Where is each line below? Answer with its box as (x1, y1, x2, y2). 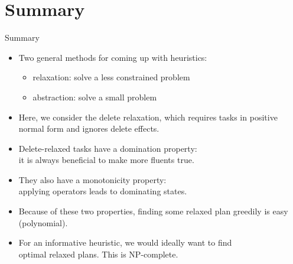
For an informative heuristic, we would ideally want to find (18, 236, 232, 249)
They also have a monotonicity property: (18, 173, 167, 185)
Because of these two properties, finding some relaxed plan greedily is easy (18, 205, 288, 217)
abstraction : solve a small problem (32, 90, 157, 103)
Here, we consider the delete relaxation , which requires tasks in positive (18, 110, 278, 123)
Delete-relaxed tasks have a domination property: (18, 142, 197, 154)
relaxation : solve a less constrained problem (32, 71, 190, 83)
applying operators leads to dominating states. (18, 185, 187, 197)
